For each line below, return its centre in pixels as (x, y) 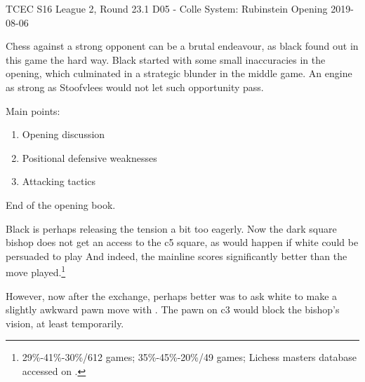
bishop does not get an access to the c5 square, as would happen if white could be (182, 242)
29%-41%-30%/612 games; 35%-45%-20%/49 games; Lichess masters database (190, 357)
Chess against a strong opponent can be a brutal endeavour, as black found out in (182, 46)
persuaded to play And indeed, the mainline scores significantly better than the (177, 255)
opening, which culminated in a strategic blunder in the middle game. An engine (179, 73)
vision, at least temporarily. (65, 323)
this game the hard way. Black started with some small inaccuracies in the (166, 59)
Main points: (33, 110)
